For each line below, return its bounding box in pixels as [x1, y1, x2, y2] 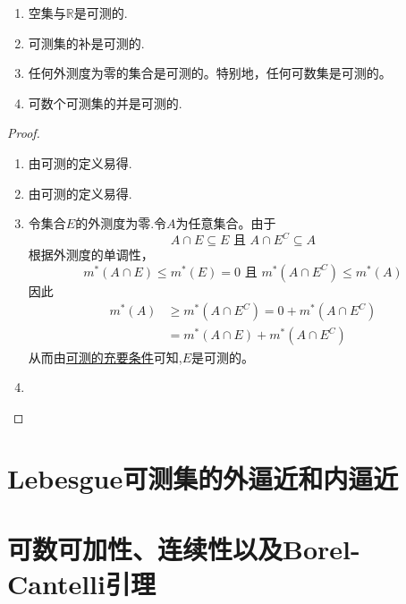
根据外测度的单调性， [28, 245, 154, 264]
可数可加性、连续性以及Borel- [7, 530, 360, 566]
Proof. [7, 123, 40, 142]
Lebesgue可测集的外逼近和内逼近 [7, 460, 399, 497]
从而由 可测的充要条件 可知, [28, 347, 182, 366]
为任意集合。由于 [175, 214, 276, 233]
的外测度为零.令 [75, 214, 167, 233]
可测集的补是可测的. [28, 33, 145, 52]
